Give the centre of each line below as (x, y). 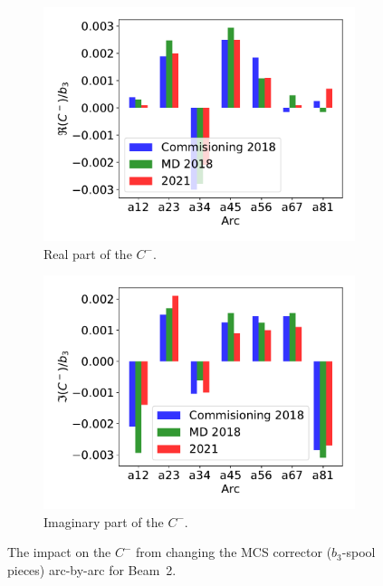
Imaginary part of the (104, 521)
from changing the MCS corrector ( (234, 552)
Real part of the (88, 253)
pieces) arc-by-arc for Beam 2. (92, 569)
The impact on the (59, 552)
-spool (359, 552)
